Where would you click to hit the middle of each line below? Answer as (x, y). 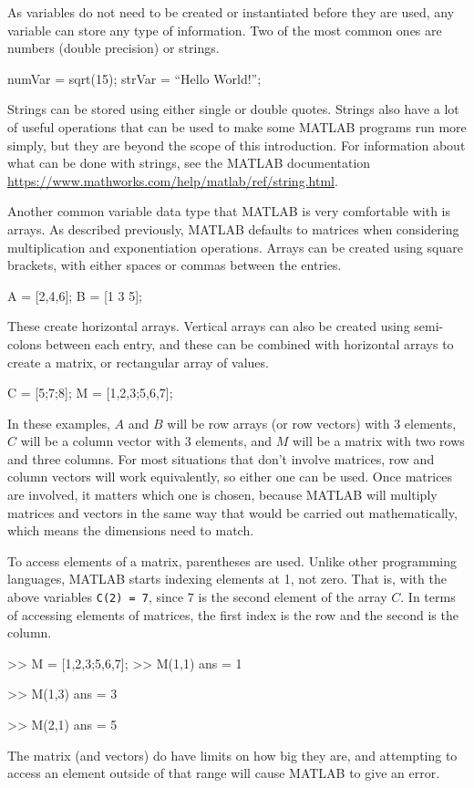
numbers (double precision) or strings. (113, 48)
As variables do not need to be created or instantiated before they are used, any (231, 12)
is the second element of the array (293, 597)
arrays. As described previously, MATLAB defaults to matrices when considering (233, 228)
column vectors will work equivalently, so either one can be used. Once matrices (230, 477)
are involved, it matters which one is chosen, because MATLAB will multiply (222, 495)
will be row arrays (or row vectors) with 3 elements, (312, 423)
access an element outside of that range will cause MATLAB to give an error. (224, 773)
